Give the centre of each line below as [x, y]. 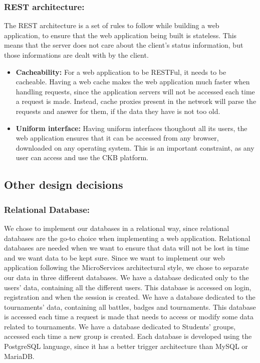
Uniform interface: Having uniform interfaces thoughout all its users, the [132, 128]
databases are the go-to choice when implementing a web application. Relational [127, 238]
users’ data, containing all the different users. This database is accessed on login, [128, 287]
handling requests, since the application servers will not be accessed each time [135, 91]
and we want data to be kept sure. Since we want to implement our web [114, 257]
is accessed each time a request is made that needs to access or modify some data [129, 317]
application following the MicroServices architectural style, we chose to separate [126, 267]
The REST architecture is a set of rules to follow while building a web [112, 25]
